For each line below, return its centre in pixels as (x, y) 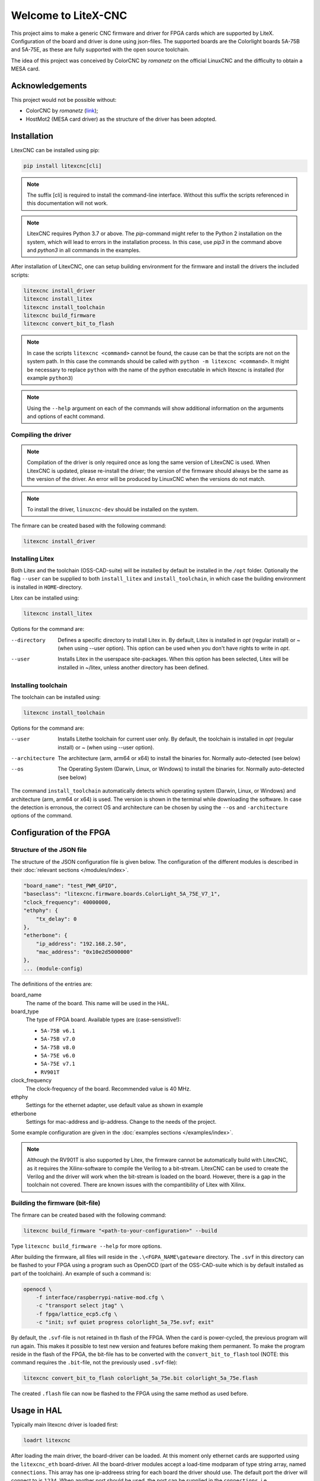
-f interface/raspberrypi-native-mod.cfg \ (100, 1298)
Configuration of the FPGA (61, 833)
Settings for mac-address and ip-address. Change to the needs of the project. (121, 1122)
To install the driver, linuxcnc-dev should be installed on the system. (113, 509)
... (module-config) (53, 968)
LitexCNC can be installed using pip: (55, 150)
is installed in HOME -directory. (47, 587)
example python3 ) (50, 378)
